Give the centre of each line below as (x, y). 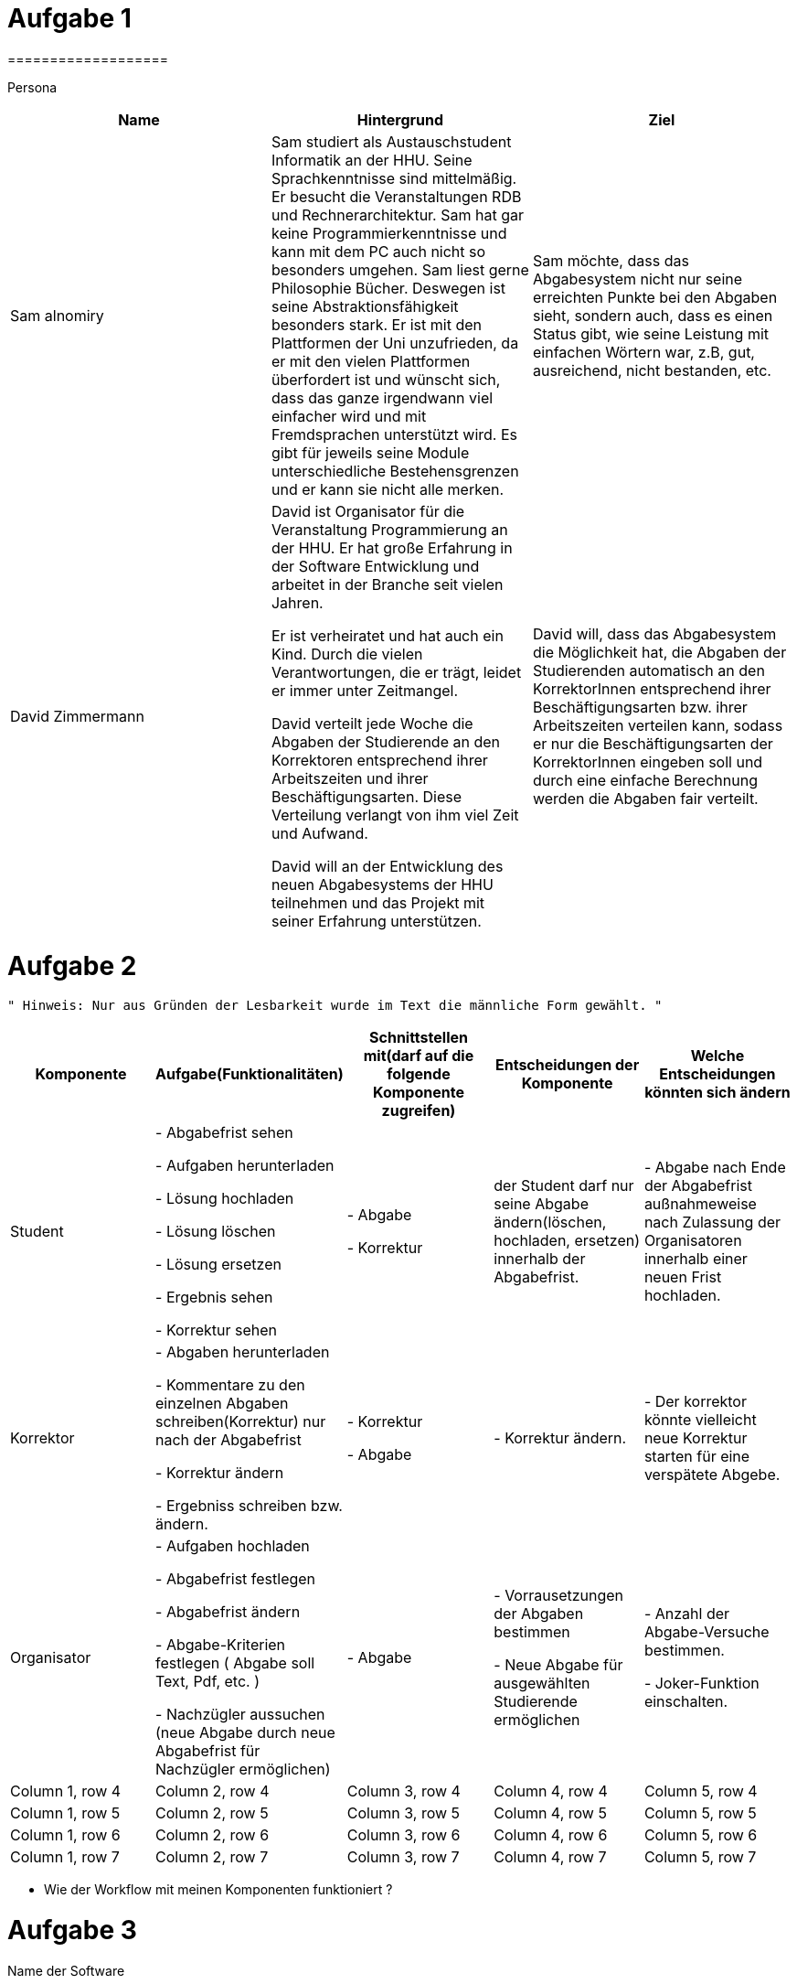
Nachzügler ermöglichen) (243, 1770)
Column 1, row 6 (65, 1835)
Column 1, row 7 (65, 1857)
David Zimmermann (77, 716)
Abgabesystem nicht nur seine (638, 279)
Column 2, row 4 (213, 1791)
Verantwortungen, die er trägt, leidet (396, 672)
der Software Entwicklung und (375, 566)
